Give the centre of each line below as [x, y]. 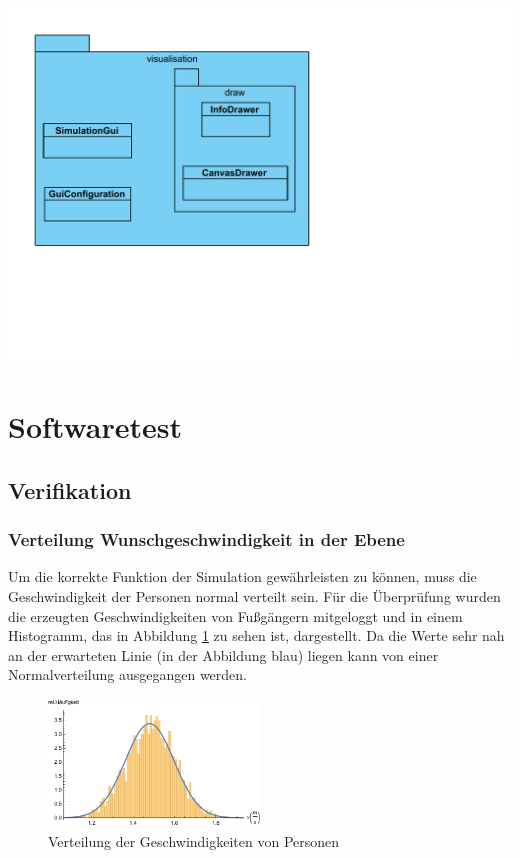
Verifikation [70, 489]
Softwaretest [95, 426]
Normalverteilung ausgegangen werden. [127, 674]
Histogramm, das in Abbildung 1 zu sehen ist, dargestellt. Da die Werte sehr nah [256, 635]
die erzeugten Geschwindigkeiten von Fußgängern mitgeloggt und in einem [235, 615]
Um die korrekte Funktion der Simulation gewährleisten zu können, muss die [242, 576]
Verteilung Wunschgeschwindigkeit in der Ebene [206, 539]
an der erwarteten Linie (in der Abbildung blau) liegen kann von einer [223, 654]
